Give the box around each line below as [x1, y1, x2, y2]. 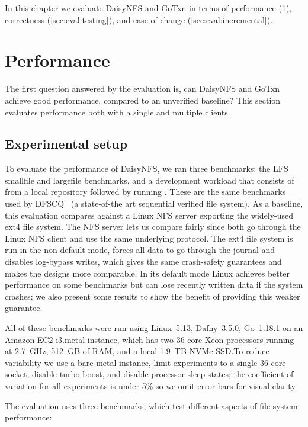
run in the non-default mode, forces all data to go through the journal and [5, 243, 275, 256]
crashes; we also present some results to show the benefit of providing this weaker [5, 290, 300, 302]
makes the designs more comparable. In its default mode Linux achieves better [5, 267, 290, 279]
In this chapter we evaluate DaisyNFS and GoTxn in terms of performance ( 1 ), [5, 2, 292, 14]
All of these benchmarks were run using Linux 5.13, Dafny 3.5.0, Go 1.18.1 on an [5, 322, 303, 334]
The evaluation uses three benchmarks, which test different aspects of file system [5, 399, 298, 412]
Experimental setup [5, 134, 128, 153]
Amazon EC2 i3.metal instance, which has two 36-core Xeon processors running [5, 333, 294, 345]
